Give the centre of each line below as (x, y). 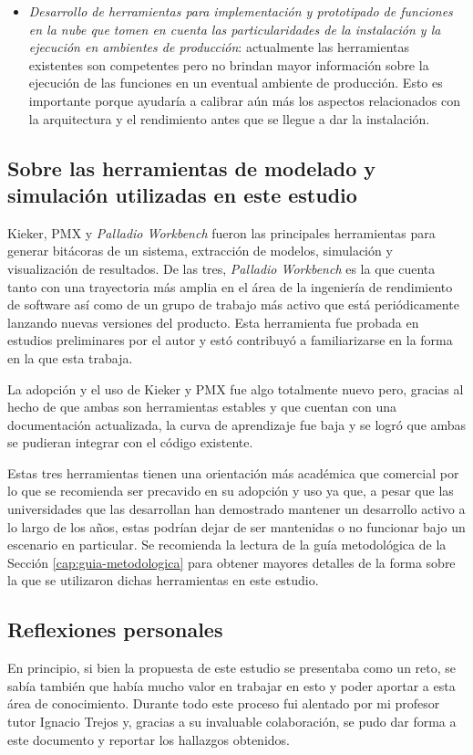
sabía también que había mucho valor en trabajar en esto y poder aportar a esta (231, 685)
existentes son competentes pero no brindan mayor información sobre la (229, 64)
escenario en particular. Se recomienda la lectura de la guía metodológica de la (227, 545)
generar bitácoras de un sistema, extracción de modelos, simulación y (200, 251)
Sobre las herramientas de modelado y (192, 168)
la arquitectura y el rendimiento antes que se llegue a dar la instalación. (229, 118)
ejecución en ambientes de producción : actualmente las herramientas (219, 47)
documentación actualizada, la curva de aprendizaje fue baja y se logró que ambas (237, 424)
